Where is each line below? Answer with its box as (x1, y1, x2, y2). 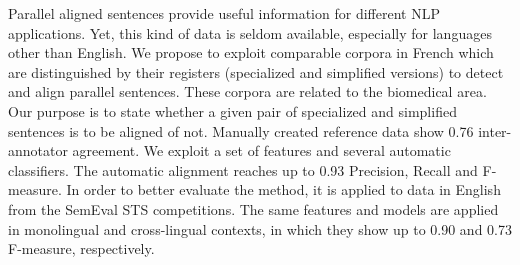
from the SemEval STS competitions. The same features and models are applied (8, 198, 499, 219)
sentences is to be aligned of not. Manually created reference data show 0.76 (8, 120, 474, 141)
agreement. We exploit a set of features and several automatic (72, 140, 451, 161)
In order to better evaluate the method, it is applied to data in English (66, 179, 501, 200)
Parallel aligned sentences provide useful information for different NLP (8, 3, 440, 23)
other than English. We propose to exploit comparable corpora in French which (8, 42, 494, 63)
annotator (8, 140, 68, 161)
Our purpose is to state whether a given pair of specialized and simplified (8, 100, 457, 121)
